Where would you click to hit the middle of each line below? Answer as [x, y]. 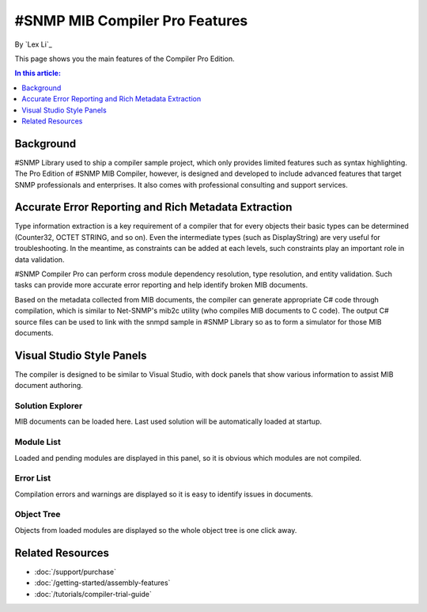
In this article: [38, 73]
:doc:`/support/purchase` [76, 572]
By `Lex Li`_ [34, 44]
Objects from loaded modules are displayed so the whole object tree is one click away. [156, 530]
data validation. [40, 259]
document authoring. [49, 386]
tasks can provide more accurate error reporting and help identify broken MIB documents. [161, 285]
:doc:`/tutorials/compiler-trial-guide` [93, 594]
